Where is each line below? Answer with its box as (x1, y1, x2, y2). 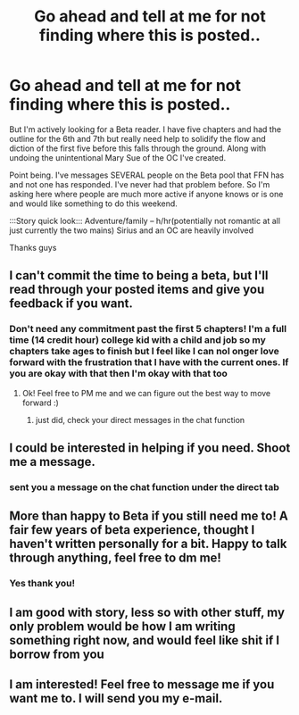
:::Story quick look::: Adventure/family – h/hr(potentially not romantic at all (9, 215, 281, 226)
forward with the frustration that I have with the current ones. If (9, 356, 289, 369)
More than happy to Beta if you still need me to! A (9, 509, 288, 524)
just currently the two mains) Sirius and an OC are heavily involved (9, 225, 254, 236)
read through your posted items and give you (9, 282, 265, 297)
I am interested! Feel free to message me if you (9, 677, 275, 693)
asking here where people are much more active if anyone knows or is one (9, 188, 284, 199)
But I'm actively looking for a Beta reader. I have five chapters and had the (9, 123, 282, 135)
